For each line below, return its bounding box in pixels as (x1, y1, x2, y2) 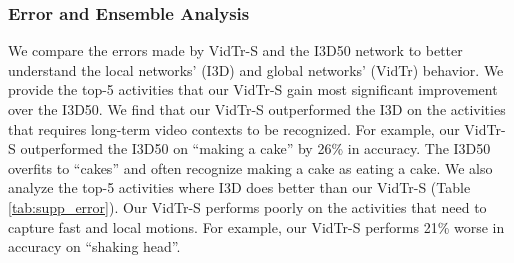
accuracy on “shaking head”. (8, 236, 181, 257)
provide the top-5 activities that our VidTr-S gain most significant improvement (8, 79, 498, 100)
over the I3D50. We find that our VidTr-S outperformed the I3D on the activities (8, 99, 506, 119)
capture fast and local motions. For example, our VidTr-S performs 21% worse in (8, 216, 505, 237)
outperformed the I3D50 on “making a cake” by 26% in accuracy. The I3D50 (20, 138, 491, 159)
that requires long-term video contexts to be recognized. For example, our (8, 118, 460, 139)
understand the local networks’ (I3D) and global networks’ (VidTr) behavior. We (8, 59, 504, 80)
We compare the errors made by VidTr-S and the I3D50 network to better (8, 40, 463, 61)
